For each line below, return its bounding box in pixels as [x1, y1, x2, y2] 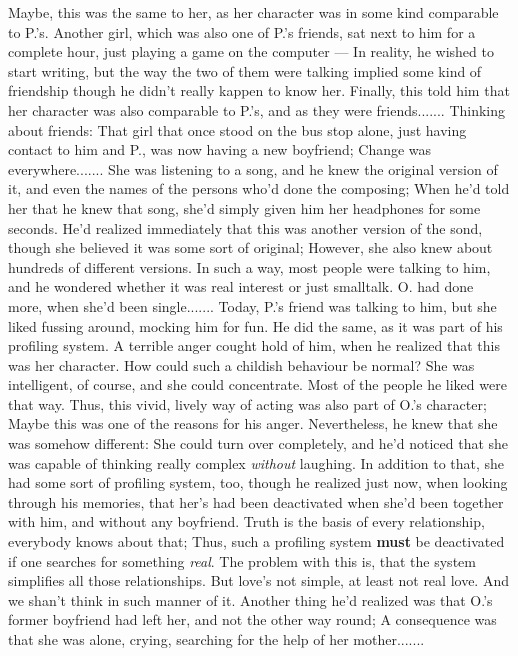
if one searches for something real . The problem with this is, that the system [8, 550, 476, 571]
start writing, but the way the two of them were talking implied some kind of [8, 60, 482, 81]
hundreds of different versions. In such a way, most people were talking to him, [8, 256, 491, 277]
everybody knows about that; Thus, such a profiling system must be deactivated [8, 531, 505, 552]
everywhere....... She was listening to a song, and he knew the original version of [8, 158, 498, 179]
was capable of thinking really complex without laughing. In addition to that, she [8, 452, 505, 473]
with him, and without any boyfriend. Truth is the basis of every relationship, [8, 511, 485, 532]
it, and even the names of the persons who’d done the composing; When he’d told [8, 178, 510, 199]
